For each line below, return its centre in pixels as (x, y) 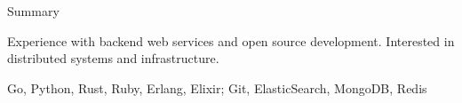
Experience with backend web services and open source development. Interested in (231, 40)
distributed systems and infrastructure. (113, 58)
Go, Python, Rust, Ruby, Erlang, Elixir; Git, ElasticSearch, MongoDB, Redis (217, 87)
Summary (33, 11)
